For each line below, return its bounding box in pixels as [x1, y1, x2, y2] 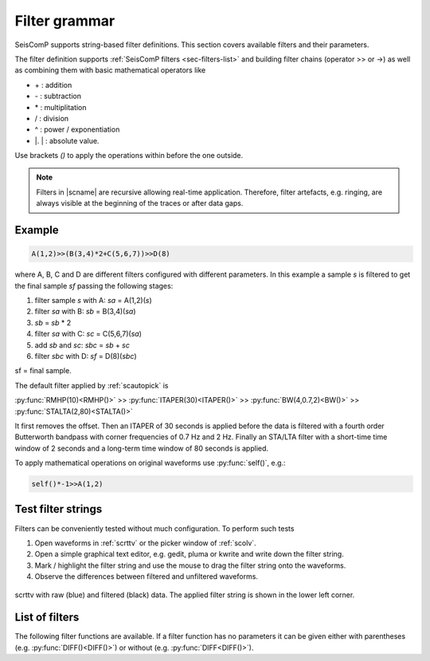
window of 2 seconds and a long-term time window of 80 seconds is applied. [14, 443, 269, 453]
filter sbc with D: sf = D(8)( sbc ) [34, 351, 137, 360]
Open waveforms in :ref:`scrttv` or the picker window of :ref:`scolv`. [34, 538, 256, 548]
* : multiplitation [34, 102, 87, 112]
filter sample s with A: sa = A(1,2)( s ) [34, 296, 153, 305]
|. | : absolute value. [34, 136, 100, 145]
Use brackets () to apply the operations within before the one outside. [14, 151, 244, 160]
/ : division [34, 113, 69, 123]
